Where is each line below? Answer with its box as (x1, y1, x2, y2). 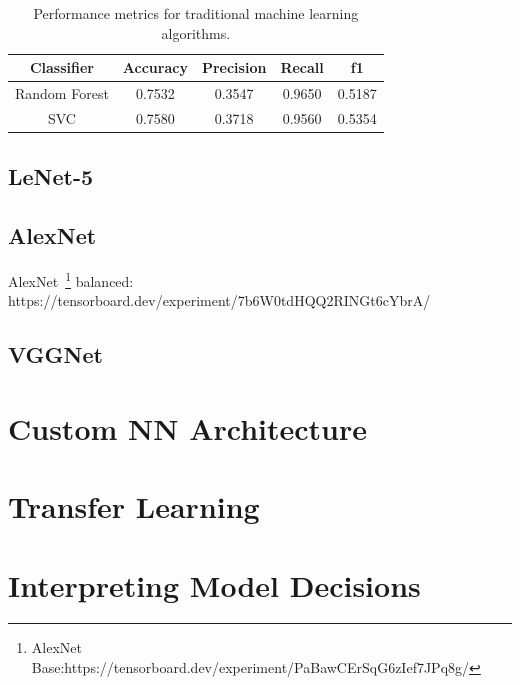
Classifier (29, 57, 94, 78)
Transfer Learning (8, 486, 260, 527)
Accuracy (122, 57, 188, 78)
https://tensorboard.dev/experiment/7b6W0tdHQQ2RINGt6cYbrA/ (8, 290, 431, 311)
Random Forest (15, 83, 109, 104)
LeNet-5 (8, 161, 94, 192)
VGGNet (8, 339, 103, 370)
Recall (280, 57, 324, 78)
